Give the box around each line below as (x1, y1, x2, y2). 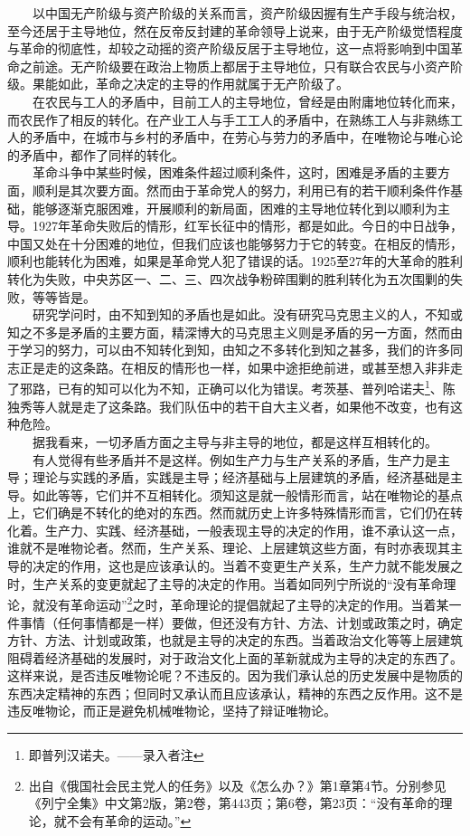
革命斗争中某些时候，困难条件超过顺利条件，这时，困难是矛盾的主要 (32, 163, 437, 182)
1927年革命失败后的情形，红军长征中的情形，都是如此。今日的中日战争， (32, 216, 463, 235)
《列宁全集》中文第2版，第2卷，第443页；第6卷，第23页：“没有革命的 (28, 793, 440, 812)
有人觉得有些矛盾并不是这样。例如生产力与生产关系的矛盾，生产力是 (32, 450, 437, 469)
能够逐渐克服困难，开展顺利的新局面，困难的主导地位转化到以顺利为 (32, 198, 437, 217)
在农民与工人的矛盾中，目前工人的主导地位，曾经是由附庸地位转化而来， (32, 91, 463, 110)
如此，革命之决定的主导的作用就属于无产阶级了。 (57, 74, 349, 93)
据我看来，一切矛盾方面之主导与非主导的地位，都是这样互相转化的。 (32, 432, 437, 451)
